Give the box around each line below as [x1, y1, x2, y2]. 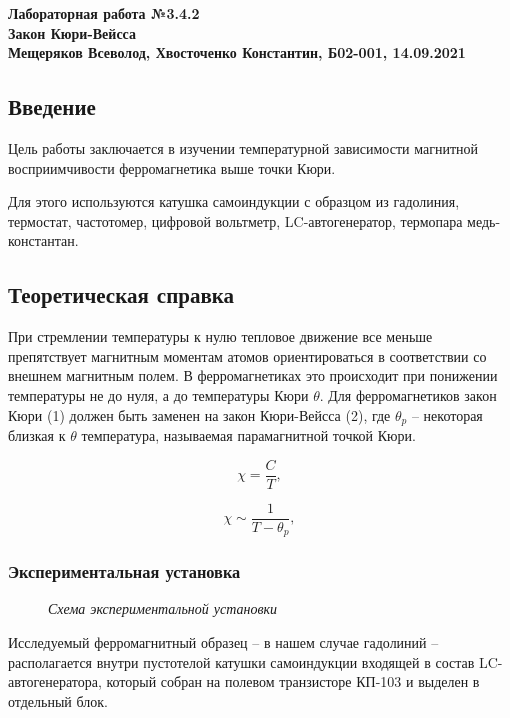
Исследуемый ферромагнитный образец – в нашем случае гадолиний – [8, 631, 439, 652]
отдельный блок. [8, 690, 108, 711]
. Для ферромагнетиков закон [319, 384, 497, 405]
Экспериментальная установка [8, 559, 241, 584]
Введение [8, 91, 96, 122]
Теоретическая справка [8, 279, 235, 310]
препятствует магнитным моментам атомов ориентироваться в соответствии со [8, 345, 487, 366]
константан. [8, 230, 79, 251]
